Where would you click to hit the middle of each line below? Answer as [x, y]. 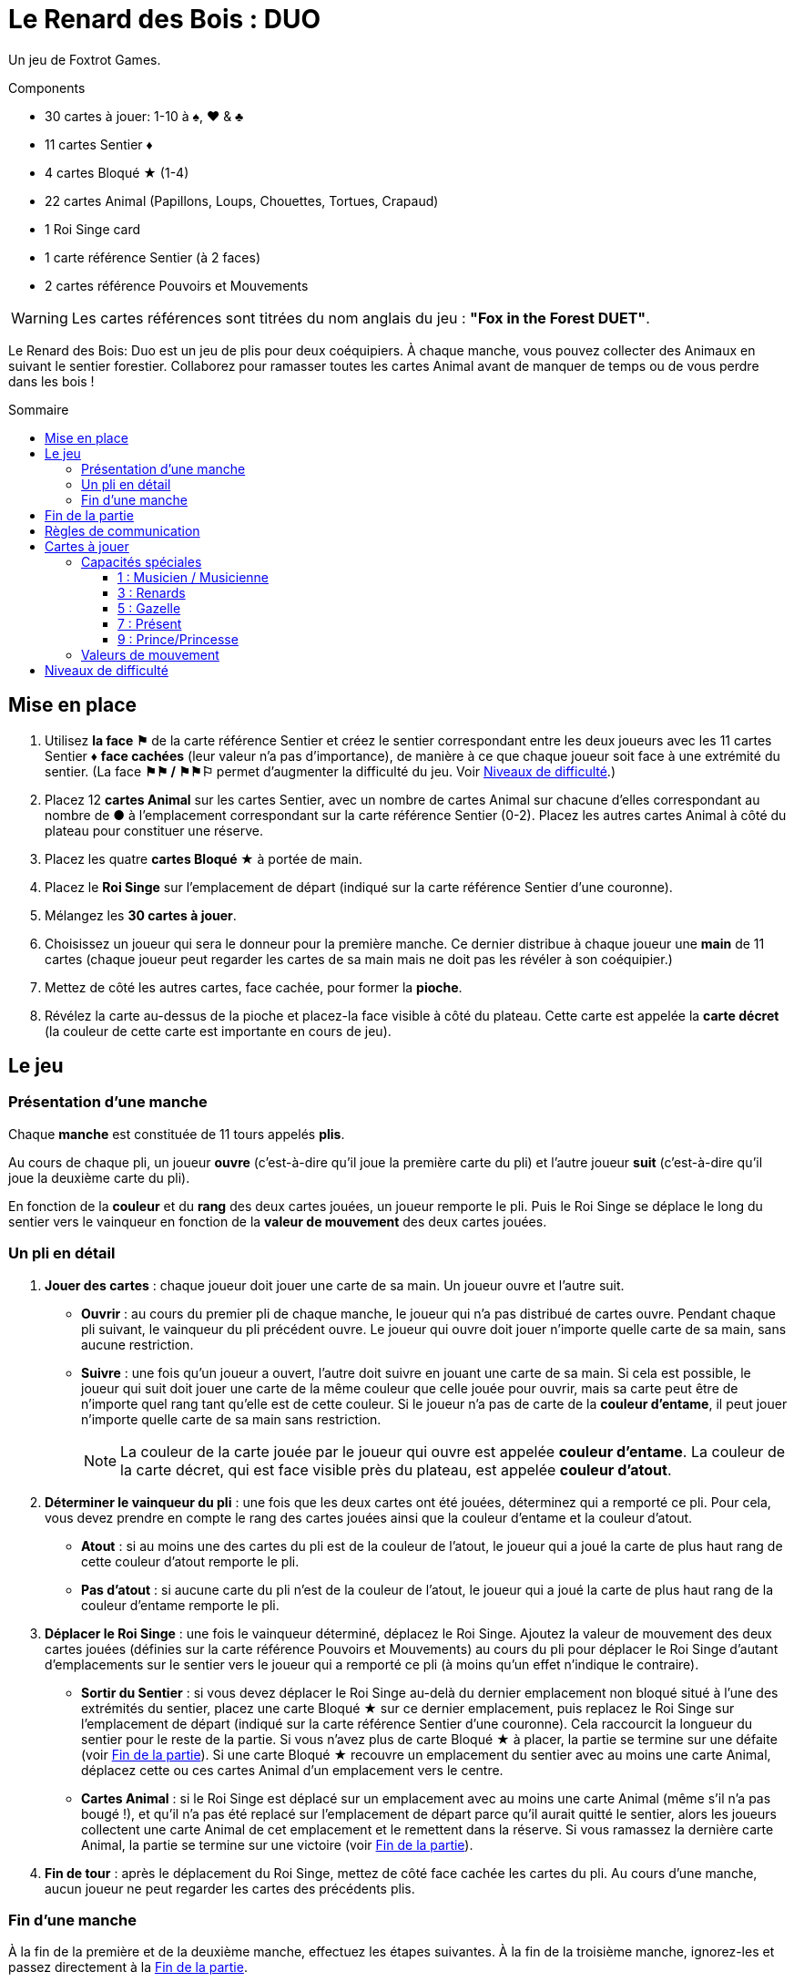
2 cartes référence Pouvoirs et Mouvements [177, 285]
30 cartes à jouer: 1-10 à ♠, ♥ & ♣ [144, 116]
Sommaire [39, 409]
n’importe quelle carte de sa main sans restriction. [231, 1419]
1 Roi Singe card [93, 229]
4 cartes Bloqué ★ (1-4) [117, 172]
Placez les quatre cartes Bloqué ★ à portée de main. [204, 858]
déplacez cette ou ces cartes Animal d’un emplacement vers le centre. [292, 1770]
